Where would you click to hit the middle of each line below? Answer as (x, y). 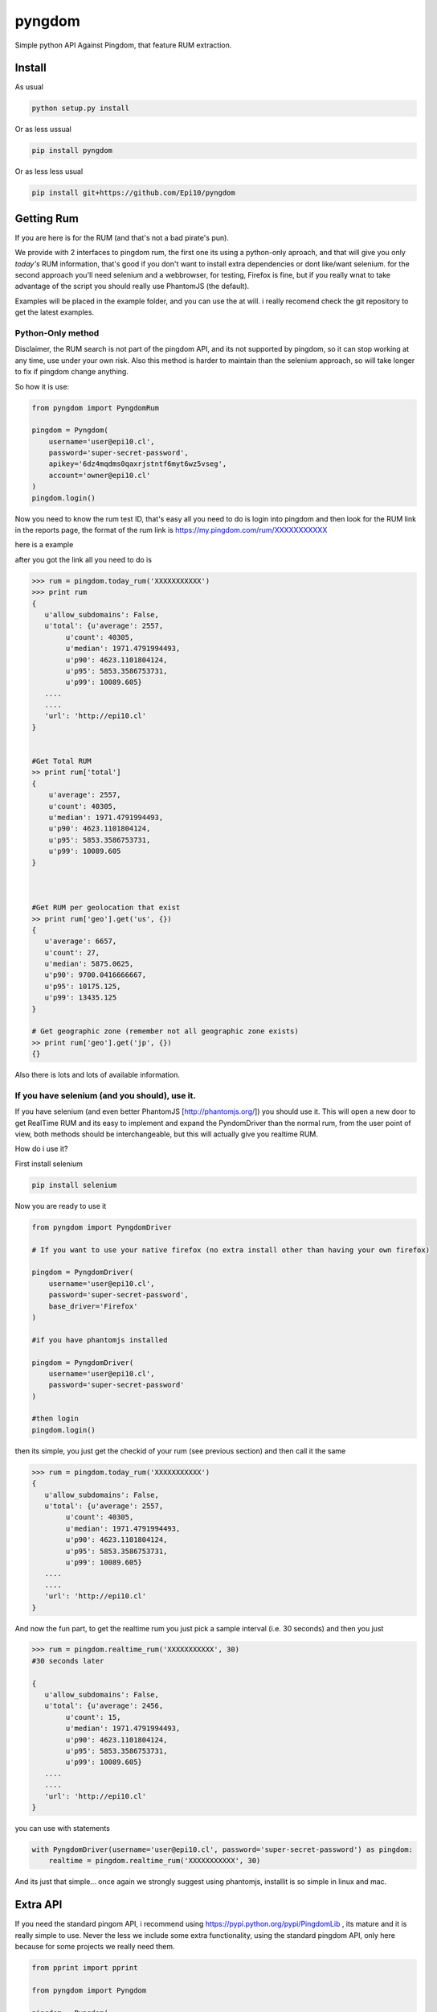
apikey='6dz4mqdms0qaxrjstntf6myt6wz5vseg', (138, 464)
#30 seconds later (68, 1661)
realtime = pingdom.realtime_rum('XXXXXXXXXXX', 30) (155, 1861)
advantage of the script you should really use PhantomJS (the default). (132, 287)
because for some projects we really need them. (95, 1946)
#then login (55, 1419)
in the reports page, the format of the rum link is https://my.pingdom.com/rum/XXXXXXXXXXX (171, 530)
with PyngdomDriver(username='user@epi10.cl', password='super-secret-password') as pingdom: (223, 1849)
